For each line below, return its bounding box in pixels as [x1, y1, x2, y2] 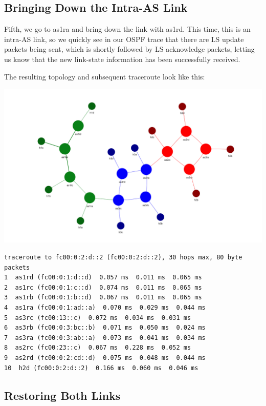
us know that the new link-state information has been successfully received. [4, 53, 240, 64]
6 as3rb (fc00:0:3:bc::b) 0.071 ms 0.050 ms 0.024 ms [4, 324, 206, 332]
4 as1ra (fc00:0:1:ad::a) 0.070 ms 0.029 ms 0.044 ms [4, 303, 206, 311]
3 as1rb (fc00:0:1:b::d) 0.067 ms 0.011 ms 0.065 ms [4, 294, 202, 301]
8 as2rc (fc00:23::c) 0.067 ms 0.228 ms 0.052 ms [4, 344, 191, 352]
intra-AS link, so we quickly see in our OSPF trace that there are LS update [4, 33, 244, 44]
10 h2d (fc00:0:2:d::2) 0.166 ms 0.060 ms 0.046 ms [4, 364, 198, 372]
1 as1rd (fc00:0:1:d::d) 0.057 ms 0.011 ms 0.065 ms [4, 274, 202, 281]
